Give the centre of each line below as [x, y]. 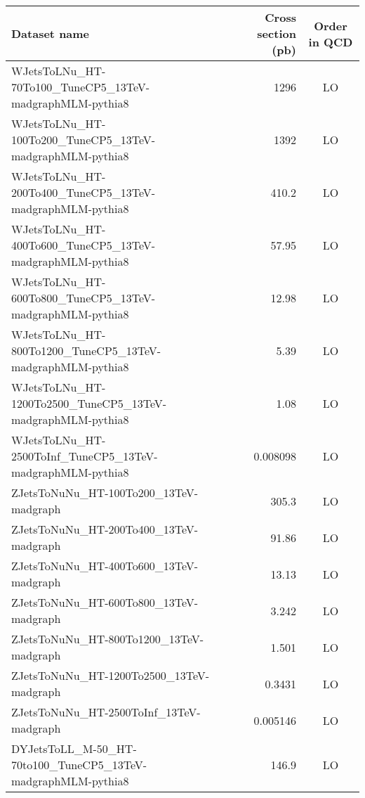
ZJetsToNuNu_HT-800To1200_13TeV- [108, 639]
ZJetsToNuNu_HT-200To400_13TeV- [105, 529]
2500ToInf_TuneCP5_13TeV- [85, 456]
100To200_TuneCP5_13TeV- [84, 140]
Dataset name [51, 33]
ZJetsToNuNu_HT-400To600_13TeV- [105, 566]
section [277, 33]
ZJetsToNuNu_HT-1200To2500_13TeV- [111, 675]
